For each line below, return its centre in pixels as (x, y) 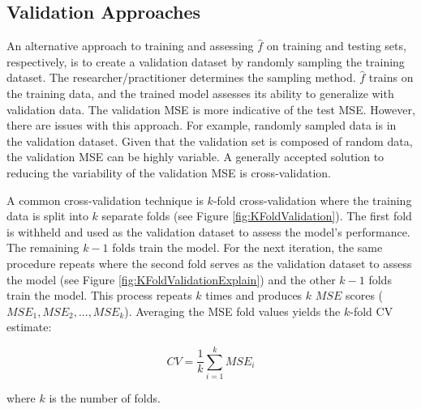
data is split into (47, 216)
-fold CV (372, 311)
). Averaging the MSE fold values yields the (232, 311)
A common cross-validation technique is (105, 200)
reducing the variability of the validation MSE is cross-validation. (169, 172)
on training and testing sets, (336, 46)
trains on (391, 77)
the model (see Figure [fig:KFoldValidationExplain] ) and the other (171, 279)
